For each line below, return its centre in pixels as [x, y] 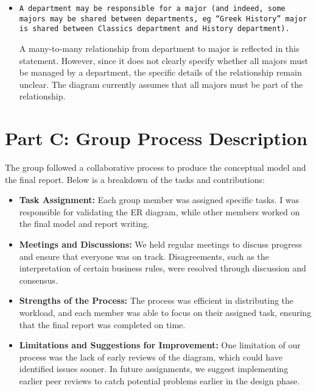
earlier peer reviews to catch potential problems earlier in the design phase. [160, 380]
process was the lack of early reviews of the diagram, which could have [151, 357]
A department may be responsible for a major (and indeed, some [152, 9]
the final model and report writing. [84, 224]
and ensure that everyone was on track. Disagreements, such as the [144, 256]
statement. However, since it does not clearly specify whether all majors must [164, 60]
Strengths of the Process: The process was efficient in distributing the [156, 300]
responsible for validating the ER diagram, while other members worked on [160, 211]
